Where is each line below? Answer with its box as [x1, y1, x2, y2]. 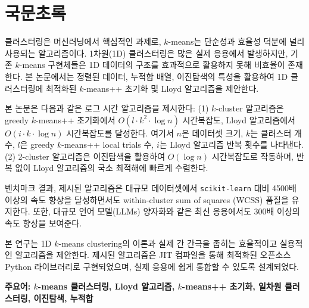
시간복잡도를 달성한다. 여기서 [66, 126, 174, 139]
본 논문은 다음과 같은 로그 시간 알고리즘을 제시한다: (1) [5, 102, 209, 114]
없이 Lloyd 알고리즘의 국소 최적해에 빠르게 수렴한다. [15, 161, 208, 174]
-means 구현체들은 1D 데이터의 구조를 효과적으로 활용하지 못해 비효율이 [19, 58, 285, 71]
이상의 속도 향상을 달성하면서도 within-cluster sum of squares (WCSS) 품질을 [5, 193, 289, 206]
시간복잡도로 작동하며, [211, 150, 294, 162]
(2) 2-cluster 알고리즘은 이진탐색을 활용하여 [5, 150, 166, 162]
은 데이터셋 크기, [181, 126, 244, 139]
